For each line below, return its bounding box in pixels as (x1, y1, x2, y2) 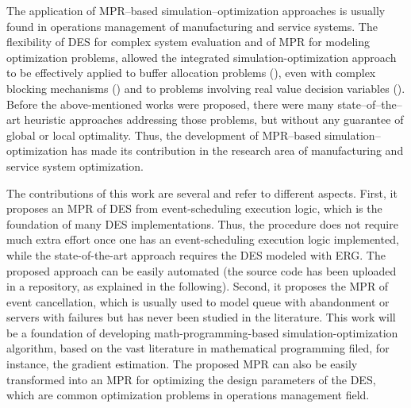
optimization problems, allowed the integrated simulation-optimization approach (6, 48, 397, 65)
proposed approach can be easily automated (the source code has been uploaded (6, 262, 397, 279)
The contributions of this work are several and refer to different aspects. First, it (6, 184, 398, 201)
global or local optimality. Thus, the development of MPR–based (6, 126, 321, 143)
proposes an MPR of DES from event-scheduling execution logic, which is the (6, 200, 382, 217)
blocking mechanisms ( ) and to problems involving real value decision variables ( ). (6, 79, 405, 96)
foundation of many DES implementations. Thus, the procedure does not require (6, 215, 398, 232)
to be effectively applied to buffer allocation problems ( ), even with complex (6, 64, 376, 81)
